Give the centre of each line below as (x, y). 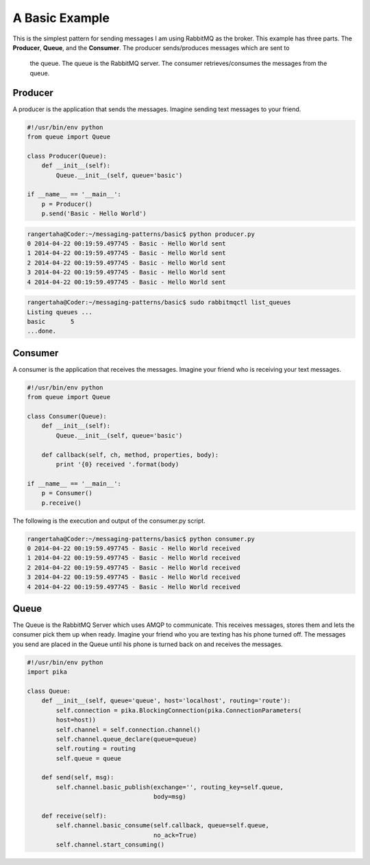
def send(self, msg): (78, 778)
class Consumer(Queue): (67, 416)
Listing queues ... (60, 312)
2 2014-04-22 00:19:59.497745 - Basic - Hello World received (134, 567)
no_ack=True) (175, 835)
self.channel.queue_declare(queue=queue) (126, 739)
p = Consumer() (67, 493)
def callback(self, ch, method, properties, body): (130, 455)
